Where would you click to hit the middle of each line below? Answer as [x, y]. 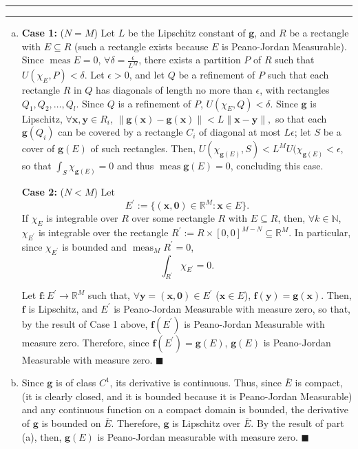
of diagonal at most [240, 132]
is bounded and [95, 246]
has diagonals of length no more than [174, 90]
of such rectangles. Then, [143, 148]
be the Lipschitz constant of [187, 32]
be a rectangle [319, 32]
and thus [135, 166]
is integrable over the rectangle [103, 232]
